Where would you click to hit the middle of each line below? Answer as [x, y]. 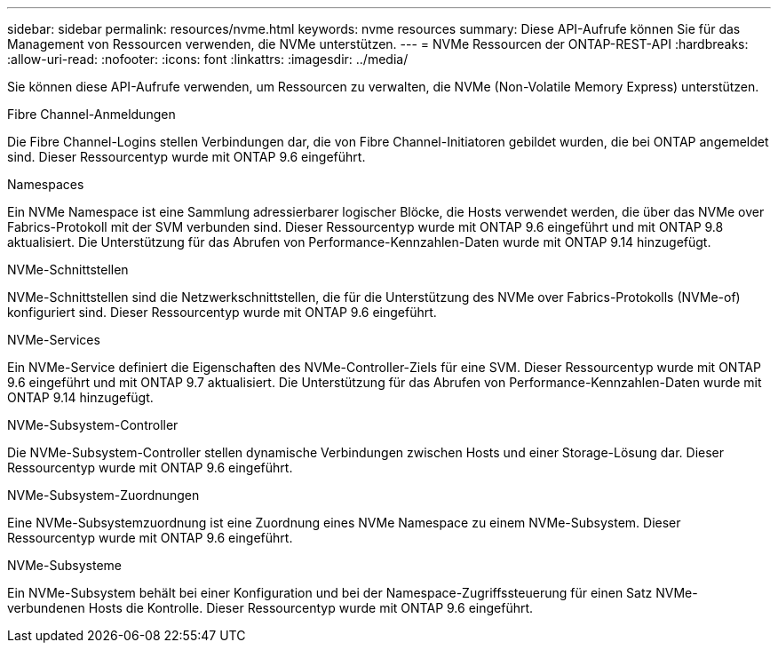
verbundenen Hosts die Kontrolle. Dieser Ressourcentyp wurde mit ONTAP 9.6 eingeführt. [270, 608]
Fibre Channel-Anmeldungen [91, 114]
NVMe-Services [54, 340]
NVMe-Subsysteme [64, 565]
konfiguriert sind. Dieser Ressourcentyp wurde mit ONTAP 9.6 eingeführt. [222, 312]
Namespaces [46, 184]
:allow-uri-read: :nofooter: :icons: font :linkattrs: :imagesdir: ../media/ [208, 59]
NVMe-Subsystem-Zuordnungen [103, 495]
